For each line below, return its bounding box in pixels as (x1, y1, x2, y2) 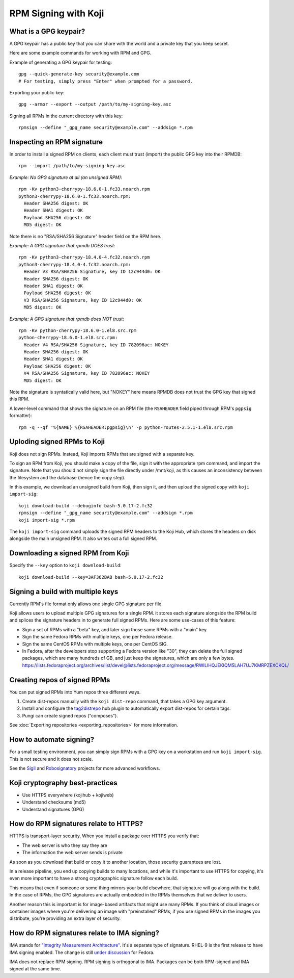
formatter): (9, 413, 33, 419)
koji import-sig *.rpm (18, 517, 75, 523)
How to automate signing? (9, 735, 94, 744)
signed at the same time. (9, 966, 61, 972)
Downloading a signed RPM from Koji (9, 549, 129, 558)
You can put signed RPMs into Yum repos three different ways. (9, 689, 141, 695)
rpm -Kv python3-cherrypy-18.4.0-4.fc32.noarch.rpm (18, 254, 150, 260)
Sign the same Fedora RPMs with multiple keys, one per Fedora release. (22, 634, 173, 640)
